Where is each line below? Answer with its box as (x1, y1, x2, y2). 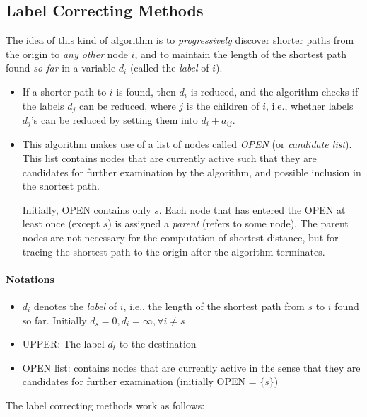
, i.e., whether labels (266, 98, 354, 113)
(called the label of (129, 60, 209, 75)
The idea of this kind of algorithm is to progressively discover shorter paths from (6, 33, 354, 47)
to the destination (119, 336, 197, 351)
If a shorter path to (22, 84, 107, 98)
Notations (6, 271, 54, 286)
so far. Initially (22, 312, 87, 327)
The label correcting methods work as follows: (6, 398, 205, 412)
